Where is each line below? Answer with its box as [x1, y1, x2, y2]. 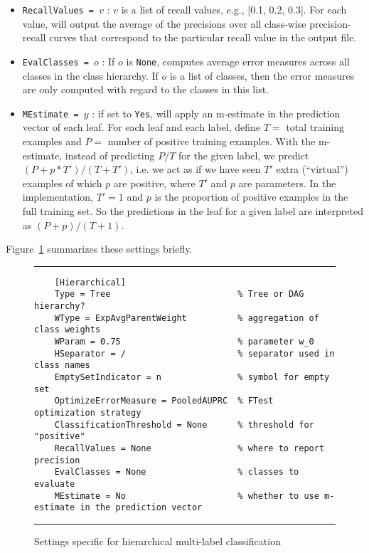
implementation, [22, 189, 93, 204]
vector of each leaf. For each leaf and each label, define [22, 120, 261, 135]
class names [34, 360, 90, 371]
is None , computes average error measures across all [126, 53, 350, 68]
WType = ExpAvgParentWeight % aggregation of [54, 312, 319, 323]
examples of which [22, 175, 102, 190]
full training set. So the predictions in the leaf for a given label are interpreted [22, 203, 363, 218]
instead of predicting [65, 147, 155, 162]
